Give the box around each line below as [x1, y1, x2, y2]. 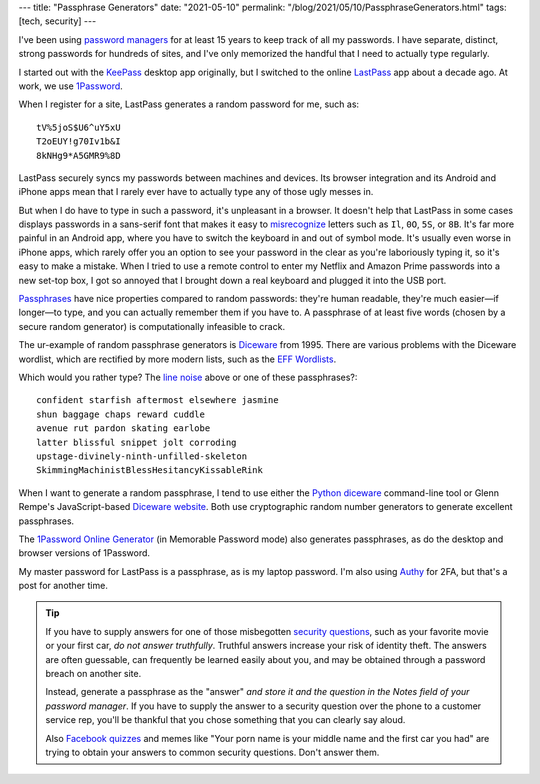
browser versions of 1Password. [18, 547, 150, 559]
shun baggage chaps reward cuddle [36, 408, 205, 420]
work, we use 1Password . [18, 80, 124, 92]
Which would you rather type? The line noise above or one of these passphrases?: [18, 371, 358, 383]
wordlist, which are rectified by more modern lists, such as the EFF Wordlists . [18, 353, 337, 365]
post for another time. [18, 580, 109, 592]
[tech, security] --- [18, 15, 97, 27]
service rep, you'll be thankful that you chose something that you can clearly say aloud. [45, 714, 406, 726]
